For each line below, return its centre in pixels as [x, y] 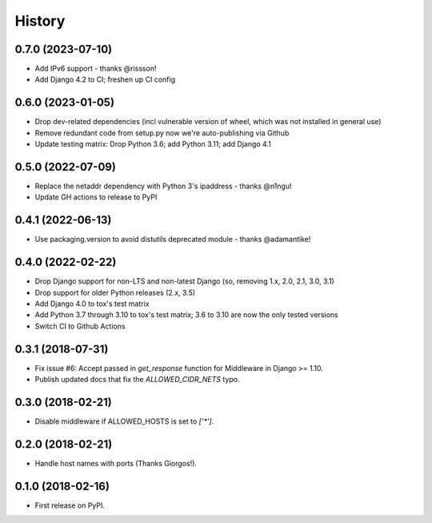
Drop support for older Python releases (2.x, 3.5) [115, 292]
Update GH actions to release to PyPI [96, 197]
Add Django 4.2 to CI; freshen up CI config [105, 79]
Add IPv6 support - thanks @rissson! [96, 69]
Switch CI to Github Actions [80, 326]
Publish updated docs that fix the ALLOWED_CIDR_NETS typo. [137, 380]
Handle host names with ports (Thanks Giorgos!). [116, 463]
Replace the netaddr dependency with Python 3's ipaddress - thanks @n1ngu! [163, 186]
